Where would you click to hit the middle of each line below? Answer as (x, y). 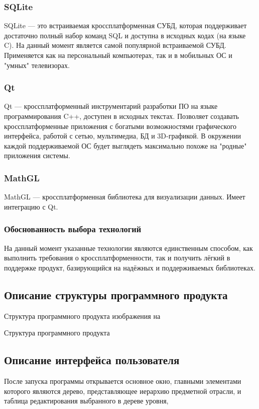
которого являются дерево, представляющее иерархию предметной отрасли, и (123, 391)
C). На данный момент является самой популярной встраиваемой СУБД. (115, 45)
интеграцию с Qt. (31, 206)
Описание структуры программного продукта (116, 294)
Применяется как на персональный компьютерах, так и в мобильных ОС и (118, 55)
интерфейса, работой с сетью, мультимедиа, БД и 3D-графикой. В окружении (122, 136)
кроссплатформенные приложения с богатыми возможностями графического (120, 126)
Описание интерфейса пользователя (92, 360)
